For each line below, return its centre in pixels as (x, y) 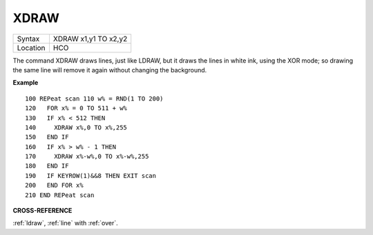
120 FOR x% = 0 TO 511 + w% (76, 108)
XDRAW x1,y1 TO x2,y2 (90, 39)
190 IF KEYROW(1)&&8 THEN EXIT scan (91, 175)
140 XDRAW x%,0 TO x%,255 (76, 127)
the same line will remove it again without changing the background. (110, 70)
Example (26, 83)
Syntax (28, 39)
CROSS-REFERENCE (42, 211)
